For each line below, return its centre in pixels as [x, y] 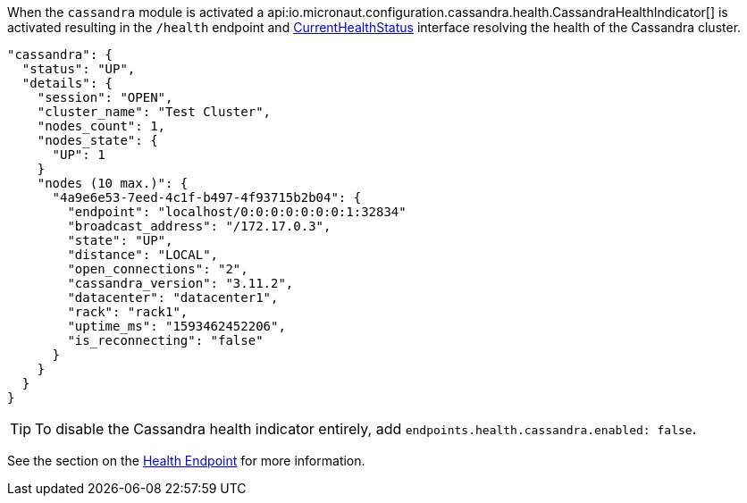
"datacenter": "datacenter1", [173, 298]
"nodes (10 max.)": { [113, 183]
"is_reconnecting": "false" [165, 340]
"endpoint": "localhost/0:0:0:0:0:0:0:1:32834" [237, 212]
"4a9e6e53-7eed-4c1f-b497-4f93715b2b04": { [207, 197]
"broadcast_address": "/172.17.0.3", [199, 226]
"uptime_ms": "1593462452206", [176, 326]
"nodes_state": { [97, 140]
